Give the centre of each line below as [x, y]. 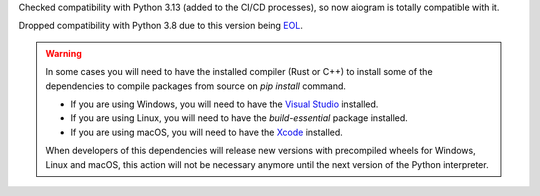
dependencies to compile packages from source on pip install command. [196, 86]
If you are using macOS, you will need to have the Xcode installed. [207, 132]
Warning [63, 53]
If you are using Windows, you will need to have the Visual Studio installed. [224, 104]
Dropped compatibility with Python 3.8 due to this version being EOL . [161, 26]
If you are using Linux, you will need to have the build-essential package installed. [239, 118]
